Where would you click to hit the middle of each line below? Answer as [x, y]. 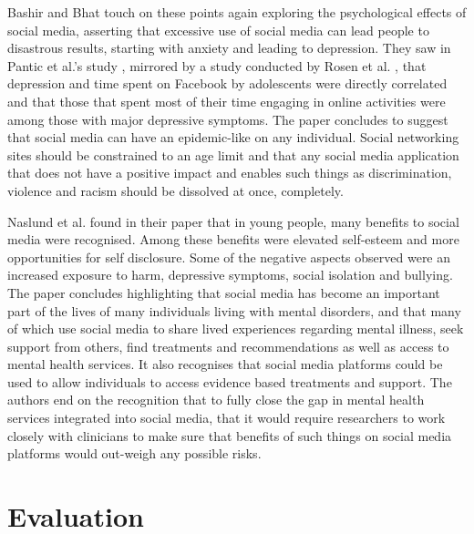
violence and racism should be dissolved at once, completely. [175, 190]
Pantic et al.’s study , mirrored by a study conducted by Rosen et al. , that [217, 65]
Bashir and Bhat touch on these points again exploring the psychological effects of [237, 12]
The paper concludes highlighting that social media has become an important [224, 292]
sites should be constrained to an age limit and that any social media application [233, 154]
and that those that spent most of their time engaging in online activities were [227, 101]
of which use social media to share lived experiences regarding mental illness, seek [236, 329]
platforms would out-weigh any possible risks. [134, 453]
